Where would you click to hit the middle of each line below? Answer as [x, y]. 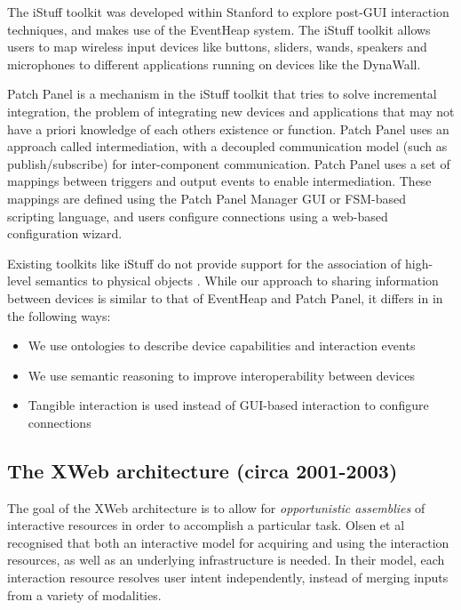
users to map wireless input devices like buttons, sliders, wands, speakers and [217, 47]
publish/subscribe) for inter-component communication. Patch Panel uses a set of [229, 163]
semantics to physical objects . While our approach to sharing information [237, 281]
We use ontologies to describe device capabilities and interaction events [222, 345]
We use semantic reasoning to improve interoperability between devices [221, 375]
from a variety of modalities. [84, 594]
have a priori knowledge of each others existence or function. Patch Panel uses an [228, 128]
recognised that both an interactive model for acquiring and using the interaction [228, 542]
